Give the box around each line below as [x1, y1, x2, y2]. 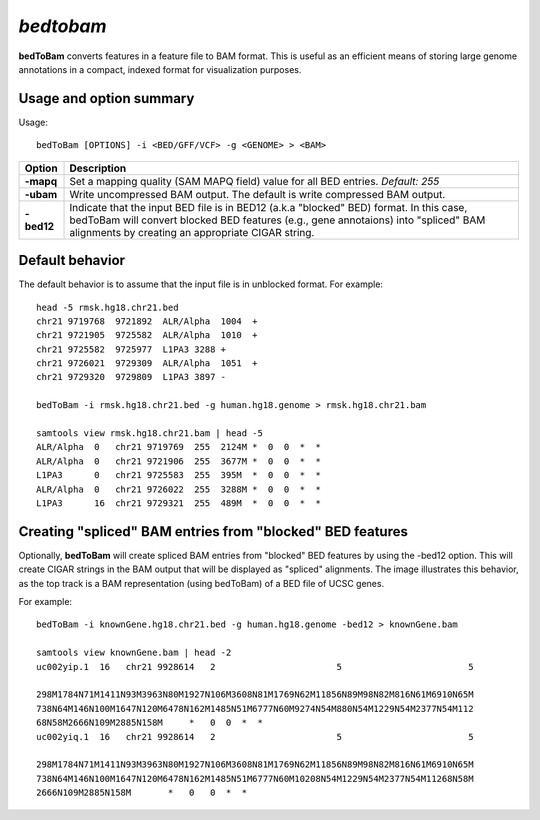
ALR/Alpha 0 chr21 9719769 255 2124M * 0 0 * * [36, 441, 322, 453]
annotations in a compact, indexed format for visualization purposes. [18, 63, 302, 75]
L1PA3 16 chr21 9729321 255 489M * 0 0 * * [36, 498, 322, 509]
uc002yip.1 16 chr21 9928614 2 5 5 [36, 661, 474, 672]
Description [69, 161, 127, 175]
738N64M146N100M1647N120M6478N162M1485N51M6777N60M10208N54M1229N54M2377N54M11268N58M [36, 773, 474, 784]
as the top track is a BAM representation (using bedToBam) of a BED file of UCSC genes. [18, 577, 385, 589]
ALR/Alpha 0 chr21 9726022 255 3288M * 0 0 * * [36, 483, 322, 495]
